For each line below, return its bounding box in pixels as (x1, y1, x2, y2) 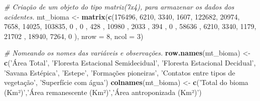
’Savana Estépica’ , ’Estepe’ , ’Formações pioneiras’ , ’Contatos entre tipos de (4, 67, 235, 77)
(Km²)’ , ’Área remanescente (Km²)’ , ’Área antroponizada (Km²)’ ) (4, 86, 202, 97)
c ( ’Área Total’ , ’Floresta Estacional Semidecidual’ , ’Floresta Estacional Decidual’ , (4, 57, 256, 67)
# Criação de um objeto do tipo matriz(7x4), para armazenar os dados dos (4, 1, 234, 11)
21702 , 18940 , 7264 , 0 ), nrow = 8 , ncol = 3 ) (4, 30, 144, 41)
